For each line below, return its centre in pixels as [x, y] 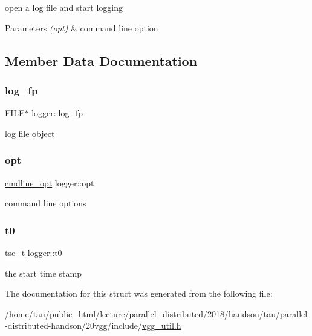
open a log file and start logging [64, 7]
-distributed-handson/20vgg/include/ [73, 325]
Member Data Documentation [101, 60]
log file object [30, 133]
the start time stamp [43, 273]
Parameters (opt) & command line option [82, 28]
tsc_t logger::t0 [34, 252]
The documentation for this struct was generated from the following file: [139, 293]
